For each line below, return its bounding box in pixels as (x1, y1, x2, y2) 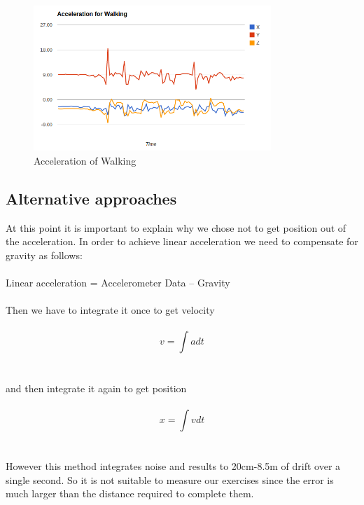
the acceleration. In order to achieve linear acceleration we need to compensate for (6, 234, 358, 249)
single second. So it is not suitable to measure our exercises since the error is (6, 472, 334, 487)
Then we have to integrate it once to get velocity (6, 303, 215, 317)
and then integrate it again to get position (6, 380, 187, 395)
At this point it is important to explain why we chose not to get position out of (6, 220, 346, 235)
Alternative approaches (6, 187, 177, 209)
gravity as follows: (6, 247, 83, 262)
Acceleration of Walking (34, 153, 136, 167)
